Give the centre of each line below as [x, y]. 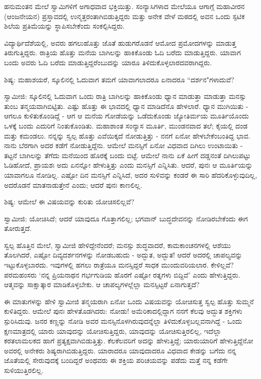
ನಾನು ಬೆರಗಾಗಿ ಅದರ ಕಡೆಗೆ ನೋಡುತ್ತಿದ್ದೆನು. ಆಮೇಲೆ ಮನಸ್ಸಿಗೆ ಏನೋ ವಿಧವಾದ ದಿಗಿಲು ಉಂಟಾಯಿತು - [123, 145]
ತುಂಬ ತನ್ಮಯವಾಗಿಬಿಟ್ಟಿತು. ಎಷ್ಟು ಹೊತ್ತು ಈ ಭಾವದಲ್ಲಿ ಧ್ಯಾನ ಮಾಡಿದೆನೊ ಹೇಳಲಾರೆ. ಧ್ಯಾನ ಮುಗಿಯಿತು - [126, 106]
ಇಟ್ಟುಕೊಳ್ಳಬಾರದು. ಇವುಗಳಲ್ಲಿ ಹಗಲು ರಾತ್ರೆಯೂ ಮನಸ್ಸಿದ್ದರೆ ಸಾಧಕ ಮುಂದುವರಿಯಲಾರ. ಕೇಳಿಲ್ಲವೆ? [119, 265]
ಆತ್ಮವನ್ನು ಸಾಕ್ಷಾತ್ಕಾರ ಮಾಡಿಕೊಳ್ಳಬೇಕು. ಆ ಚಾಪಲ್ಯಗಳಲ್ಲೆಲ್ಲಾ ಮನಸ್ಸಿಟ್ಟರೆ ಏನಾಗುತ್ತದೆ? [102, 284]
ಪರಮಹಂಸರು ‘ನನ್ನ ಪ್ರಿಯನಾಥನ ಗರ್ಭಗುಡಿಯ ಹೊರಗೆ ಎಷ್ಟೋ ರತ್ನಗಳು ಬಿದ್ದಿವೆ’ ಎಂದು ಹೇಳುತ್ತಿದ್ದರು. [122, 274]
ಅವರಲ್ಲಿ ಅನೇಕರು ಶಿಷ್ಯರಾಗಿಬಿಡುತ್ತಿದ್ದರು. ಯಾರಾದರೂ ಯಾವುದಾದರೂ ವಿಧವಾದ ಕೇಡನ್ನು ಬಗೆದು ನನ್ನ [120, 350]
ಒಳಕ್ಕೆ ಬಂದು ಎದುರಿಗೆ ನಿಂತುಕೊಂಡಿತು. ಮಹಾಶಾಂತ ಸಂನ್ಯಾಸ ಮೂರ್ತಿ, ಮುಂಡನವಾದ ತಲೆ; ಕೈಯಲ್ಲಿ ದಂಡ [126, 125]
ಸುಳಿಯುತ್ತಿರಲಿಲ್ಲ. [24, 370]
